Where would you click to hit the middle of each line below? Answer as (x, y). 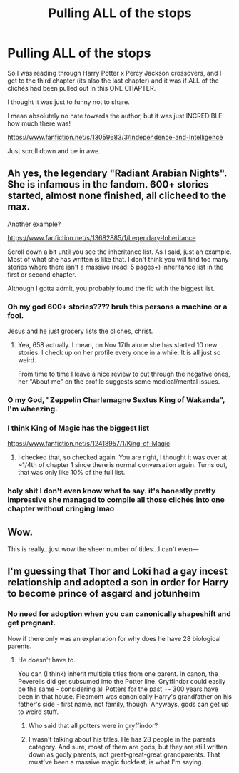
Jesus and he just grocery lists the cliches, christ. (80, 331)
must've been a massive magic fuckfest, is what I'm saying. (116, 762)
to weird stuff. (38, 712)
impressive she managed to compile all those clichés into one (116, 500)
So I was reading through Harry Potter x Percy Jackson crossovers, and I (115, 73)
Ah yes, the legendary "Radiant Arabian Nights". (117, 174)
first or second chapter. (42, 274)
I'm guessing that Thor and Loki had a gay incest (118, 572)
